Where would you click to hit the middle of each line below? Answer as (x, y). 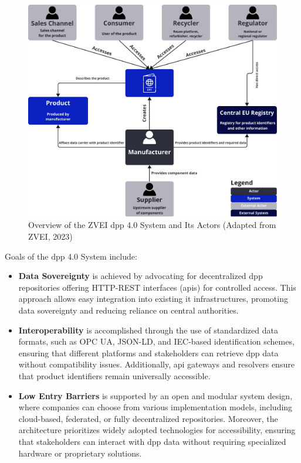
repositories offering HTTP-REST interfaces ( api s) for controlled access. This (157, 287)
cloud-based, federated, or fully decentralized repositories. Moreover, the (148, 418)
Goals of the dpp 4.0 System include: (71, 256)
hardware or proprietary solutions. (80, 453)
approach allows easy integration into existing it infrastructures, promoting (153, 299)
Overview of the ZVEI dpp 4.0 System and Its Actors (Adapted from (152, 225)
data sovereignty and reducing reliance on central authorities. (128, 310)
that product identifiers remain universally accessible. (114, 375)
